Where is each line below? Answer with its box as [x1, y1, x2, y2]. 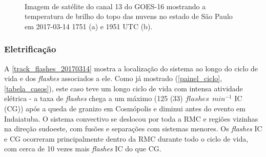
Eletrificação [4, 43, 56, 55]
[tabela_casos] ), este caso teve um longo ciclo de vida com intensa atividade [4, 83, 243, 93]
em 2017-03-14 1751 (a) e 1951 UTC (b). [25, 21, 153, 31]
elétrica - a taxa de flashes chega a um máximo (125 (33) [4, 93, 183, 104]
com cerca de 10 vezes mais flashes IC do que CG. [4, 143, 161, 154]
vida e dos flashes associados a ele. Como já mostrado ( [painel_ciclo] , [4, 73, 222, 84]
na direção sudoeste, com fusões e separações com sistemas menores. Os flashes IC [4, 123, 262, 134]
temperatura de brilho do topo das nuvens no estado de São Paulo [25, 11, 233, 22]
